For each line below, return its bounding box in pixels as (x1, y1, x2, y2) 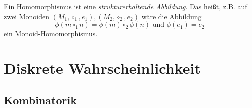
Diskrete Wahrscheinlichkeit (4, 57, 201, 78)
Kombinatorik (4, 92, 77, 107)
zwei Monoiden (4, 11, 49, 21)
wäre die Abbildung (141, 11, 202, 21)
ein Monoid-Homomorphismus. (4, 28, 98, 39)
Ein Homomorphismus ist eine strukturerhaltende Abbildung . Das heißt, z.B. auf (4, 1, 247, 11)
